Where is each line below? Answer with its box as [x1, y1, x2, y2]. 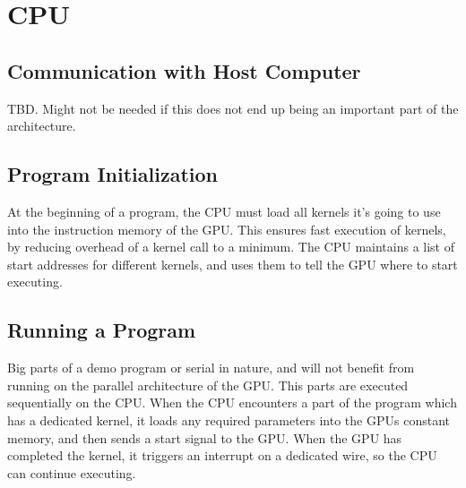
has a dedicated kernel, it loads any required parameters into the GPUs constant [7, 410, 450, 429]
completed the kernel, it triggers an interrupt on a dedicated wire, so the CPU [7, 446, 437, 465]
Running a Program [7, 316, 196, 344]
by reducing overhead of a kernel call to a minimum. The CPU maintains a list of [7, 237, 454, 256]
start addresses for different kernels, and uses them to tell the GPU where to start [7, 254, 458, 273]
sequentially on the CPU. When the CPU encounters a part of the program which [7, 393, 457, 412]
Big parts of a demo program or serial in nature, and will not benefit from [7, 358, 415, 377]
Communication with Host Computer [7, 56, 361, 84]
